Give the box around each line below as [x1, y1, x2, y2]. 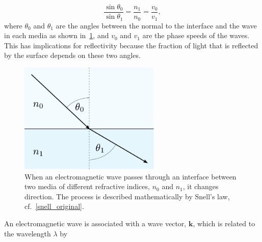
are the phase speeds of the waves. [142, 30, 250, 41]
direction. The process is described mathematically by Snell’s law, [24, 191, 230, 201]
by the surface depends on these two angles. [4, 50, 141, 60]
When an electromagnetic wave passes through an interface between [24, 171, 237, 181]
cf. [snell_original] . [24, 201, 84, 211]
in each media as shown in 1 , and [4, 30, 109, 41]
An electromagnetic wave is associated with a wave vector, [4, 218, 187, 229]
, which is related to [193, 218, 255, 229]
